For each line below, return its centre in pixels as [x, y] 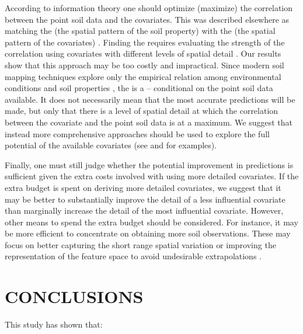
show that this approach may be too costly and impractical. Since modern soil [144, 65]
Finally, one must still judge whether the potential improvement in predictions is [149, 164]
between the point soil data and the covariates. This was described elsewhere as [147, 19]
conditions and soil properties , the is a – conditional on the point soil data [139, 88]
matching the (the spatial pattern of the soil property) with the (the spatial [140, 31]
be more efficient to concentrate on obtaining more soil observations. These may [148, 233]
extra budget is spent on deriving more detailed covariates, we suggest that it [143, 187]
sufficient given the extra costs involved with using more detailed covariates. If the [152, 176]
